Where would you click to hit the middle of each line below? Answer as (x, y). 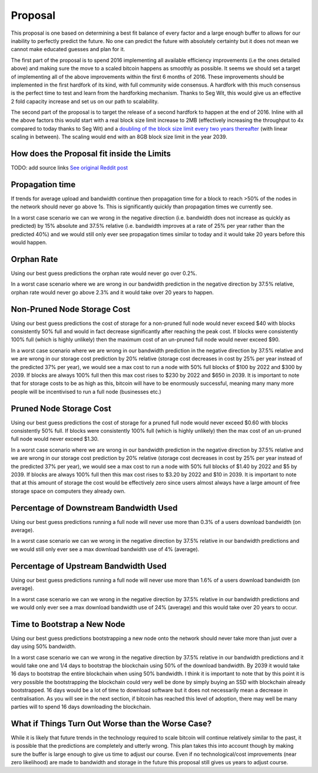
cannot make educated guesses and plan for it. (68, 49)
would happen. (29, 242)
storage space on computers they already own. (68, 491)
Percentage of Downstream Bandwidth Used (94, 508)
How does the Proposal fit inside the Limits (91, 154)
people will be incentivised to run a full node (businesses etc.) (86, 392)
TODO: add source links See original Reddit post (69, 168)
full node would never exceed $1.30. (55, 439)
